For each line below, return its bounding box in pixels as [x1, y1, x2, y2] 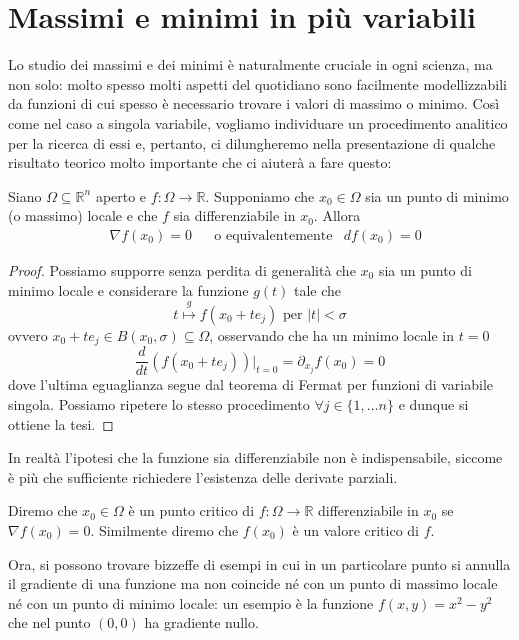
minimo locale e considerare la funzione [8, 279, 249, 300]
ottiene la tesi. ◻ [8, 413, 114, 434]
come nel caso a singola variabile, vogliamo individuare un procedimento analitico [8, 112, 508, 133]
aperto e [95, 185, 147, 206]
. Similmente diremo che [90, 519, 239, 540]
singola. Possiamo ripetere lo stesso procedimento [8, 394, 310, 414]
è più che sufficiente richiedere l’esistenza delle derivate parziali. [8, 466, 398, 487]
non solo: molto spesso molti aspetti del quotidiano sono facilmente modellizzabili [8, 73, 508, 94]
